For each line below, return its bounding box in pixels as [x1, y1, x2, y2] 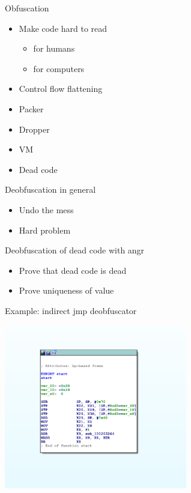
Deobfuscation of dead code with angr [5, 244, 145, 256]
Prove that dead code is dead [19, 264, 127, 276]
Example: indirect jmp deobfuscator [5, 304, 137, 316]
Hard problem [19, 223, 71, 236]
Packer [19, 102, 44, 115]
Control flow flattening [19, 82, 103, 95]
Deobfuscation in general [5, 183, 96, 196]
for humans [33, 42, 75, 55]
